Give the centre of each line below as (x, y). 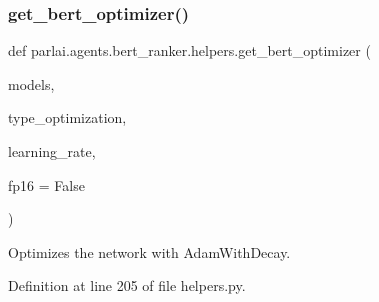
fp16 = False (46, 184)
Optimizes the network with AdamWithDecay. (149, 251)
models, (31, 83)
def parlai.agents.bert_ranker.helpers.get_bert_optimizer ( (189, 50)
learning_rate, (52, 151)
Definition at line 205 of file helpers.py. (127, 285)
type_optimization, (67, 117)
